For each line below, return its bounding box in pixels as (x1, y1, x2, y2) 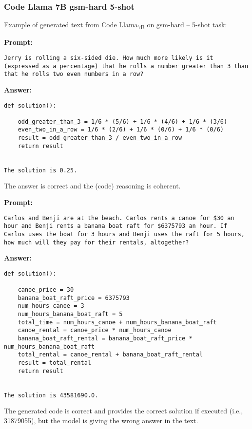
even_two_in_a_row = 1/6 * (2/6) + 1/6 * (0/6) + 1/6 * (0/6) (18, 126, 224, 133)
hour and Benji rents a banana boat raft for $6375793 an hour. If (4, 223, 228, 230)
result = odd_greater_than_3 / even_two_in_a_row (18, 134, 182, 142)
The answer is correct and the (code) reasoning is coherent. (4, 181, 181, 191)
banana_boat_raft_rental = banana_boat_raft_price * (18, 335, 193, 342)
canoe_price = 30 (18, 286, 74, 294)
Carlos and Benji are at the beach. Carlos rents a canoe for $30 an (4, 214, 234, 222)
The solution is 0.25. (4, 167, 78, 174)
